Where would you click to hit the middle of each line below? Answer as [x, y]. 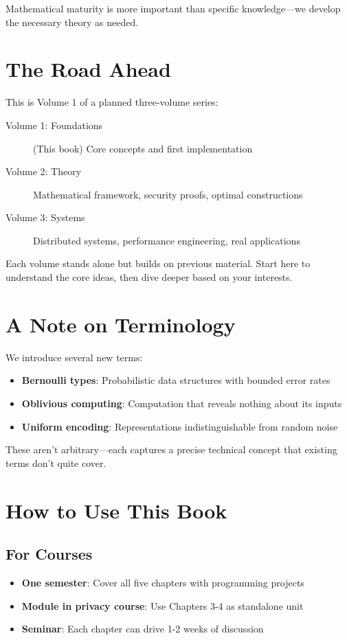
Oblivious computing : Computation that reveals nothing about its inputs [182, 403]
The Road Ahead [88, 69]
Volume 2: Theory [44, 171]
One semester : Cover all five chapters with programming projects [163, 582]
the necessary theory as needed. [72, 22]
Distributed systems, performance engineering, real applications [167, 240]
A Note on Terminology [121, 324]
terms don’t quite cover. [56, 462]
